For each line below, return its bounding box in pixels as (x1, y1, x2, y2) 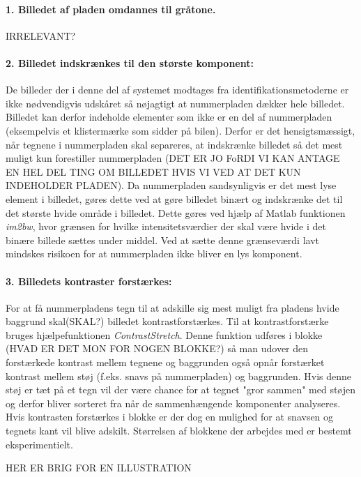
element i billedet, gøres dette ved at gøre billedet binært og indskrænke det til (6, 191, 343, 206)
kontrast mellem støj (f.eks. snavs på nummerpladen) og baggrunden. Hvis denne (6, 368, 352, 383)
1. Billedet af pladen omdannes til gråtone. (6, 1, 216, 16)
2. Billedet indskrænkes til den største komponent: (6, 55, 254, 70)
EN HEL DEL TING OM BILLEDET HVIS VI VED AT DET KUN (6, 164, 301, 179)
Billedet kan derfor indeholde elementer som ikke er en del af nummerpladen (6, 109, 332, 124)
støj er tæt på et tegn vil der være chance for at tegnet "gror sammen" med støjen (6, 382, 356, 397)
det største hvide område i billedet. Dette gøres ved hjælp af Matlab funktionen (6, 205, 346, 220)
